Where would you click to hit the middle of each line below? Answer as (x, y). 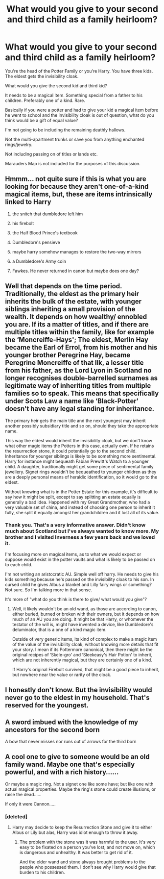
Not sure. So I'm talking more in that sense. (48, 590)
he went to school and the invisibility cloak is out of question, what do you (80, 115)
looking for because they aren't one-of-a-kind (77, 187)
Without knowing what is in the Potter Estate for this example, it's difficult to (82, 492)
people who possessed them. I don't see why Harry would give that (87, 867)
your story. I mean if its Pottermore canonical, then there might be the (82, 649)
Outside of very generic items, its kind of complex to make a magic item (84, 639)
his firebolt (23, 223)
